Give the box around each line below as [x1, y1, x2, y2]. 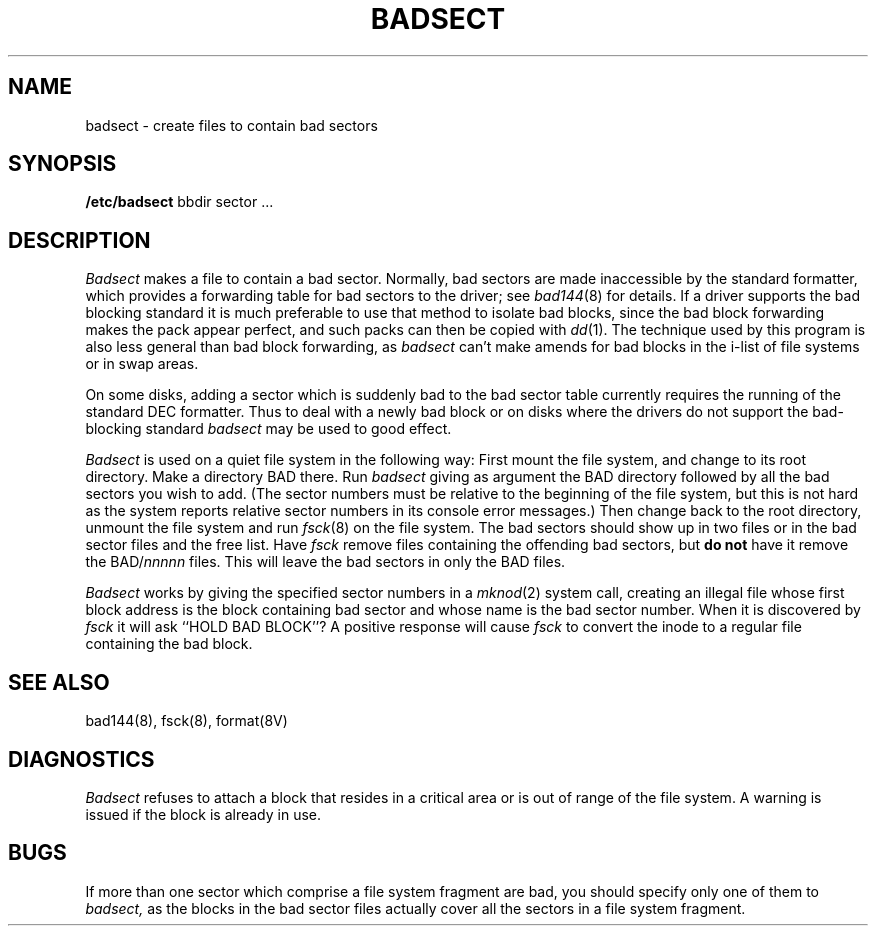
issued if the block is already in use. [85, 805, 322, 823]
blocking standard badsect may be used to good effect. [85, 420, 452, 438]
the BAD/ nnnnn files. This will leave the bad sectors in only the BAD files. [85, 553, 566, 571]
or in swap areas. [85, 355, 199, 373]
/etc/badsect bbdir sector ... [85, 193, 274, 211]
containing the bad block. [85, 635, 253, 653]
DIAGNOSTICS [8, 746, 155, 772]
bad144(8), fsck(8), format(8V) [85, 712, 288, 730]
